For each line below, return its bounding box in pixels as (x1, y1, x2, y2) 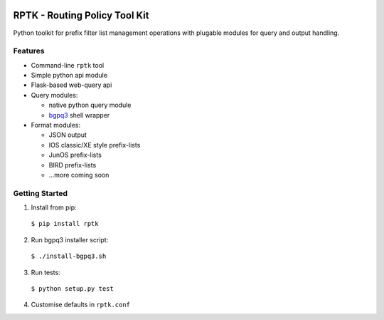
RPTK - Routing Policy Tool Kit (13, 9, 149, 21)
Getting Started (13, 188, 68, 198)
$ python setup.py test (31, 285, 114, 293)
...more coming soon (48, 170, 110, 179)
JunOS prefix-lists (48, 150, 102, 160)
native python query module (48, 100, 132, 110)
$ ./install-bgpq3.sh (31, 252, 107, 260)
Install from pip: (31, 203, 78, 212)
